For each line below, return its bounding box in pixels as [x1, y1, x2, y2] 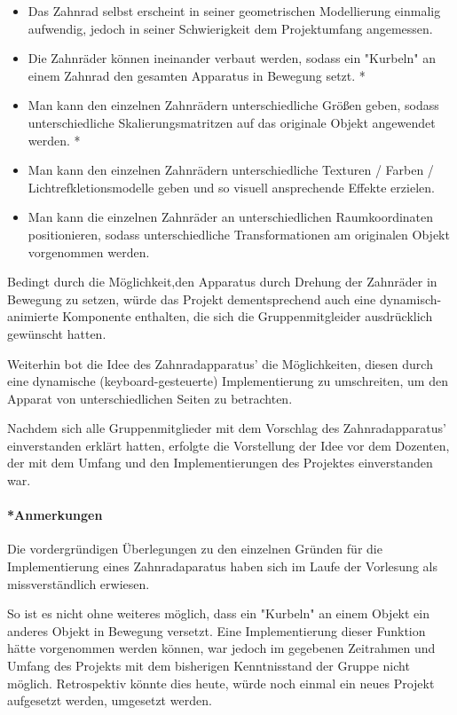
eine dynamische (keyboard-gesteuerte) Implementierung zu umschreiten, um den [7, 372, 448, 390]
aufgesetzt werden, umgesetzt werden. [7, 691, 212, 710]
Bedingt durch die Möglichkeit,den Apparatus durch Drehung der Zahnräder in [7, 272, 437, 291]
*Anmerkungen [7, 506, 103, 524]
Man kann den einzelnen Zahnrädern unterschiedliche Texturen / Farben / [28, 161, 434, 179]
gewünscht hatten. [7, 324, 106, 342]
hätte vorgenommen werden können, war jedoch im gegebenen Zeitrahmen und [7, 639, 436, 657]
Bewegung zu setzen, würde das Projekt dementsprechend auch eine [7, 289, 376, 308]
